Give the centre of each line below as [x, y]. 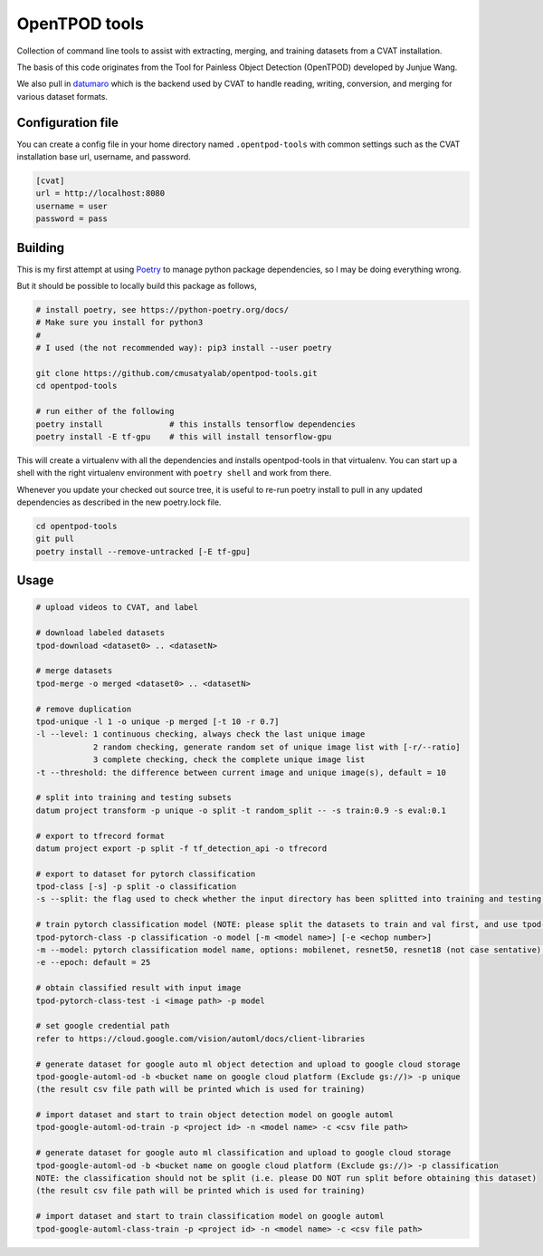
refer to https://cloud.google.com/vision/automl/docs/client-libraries [200, 1039]
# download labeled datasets [100, 633]
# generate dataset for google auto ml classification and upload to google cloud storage [243, 1153]
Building [41, 248]
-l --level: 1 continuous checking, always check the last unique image [200, 734]
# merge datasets [74, 671]
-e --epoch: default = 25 [93, 962]
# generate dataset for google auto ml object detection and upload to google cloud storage [248, 1064]
